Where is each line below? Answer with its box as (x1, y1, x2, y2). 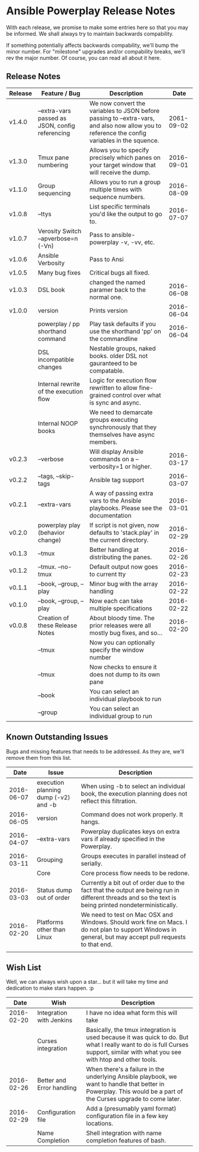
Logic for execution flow (89, 376, 157, 384)
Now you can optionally (89, 638, 155, 646)
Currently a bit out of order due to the (81, 878, 185, 886)
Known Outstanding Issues (6, 732, 108, 742)
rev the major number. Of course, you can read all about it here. (6, 54, 161, 61)
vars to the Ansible (89, 496, 142, 504)
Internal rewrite (37, 380, 81, 388)
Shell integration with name (86, 1129, 162, 1137)
